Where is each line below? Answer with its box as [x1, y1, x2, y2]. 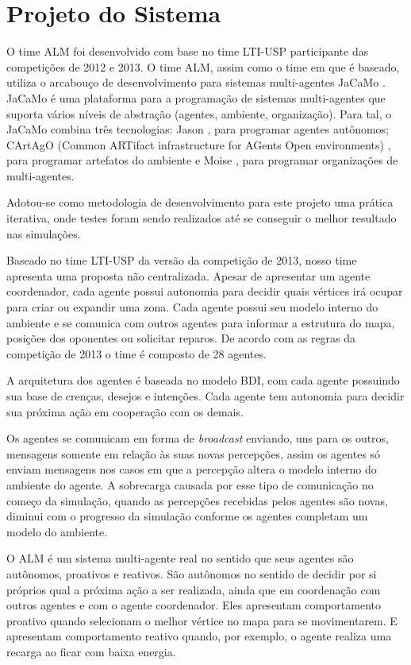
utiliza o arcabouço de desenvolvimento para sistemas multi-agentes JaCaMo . [6, 74, 386, 91]
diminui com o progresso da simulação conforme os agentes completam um [6, 508, 368, 524]
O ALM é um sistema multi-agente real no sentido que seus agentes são [6, 550, 354, 566]
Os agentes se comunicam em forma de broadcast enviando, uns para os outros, [6, 430, 390, 447]
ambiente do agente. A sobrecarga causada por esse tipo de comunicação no [6, 476, 374, 493]
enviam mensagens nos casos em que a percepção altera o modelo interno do [6, 461, 377, 477]
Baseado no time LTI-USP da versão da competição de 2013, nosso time [6, 252, 357, 269]
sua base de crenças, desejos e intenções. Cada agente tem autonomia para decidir [6, 388, 405, 404]
